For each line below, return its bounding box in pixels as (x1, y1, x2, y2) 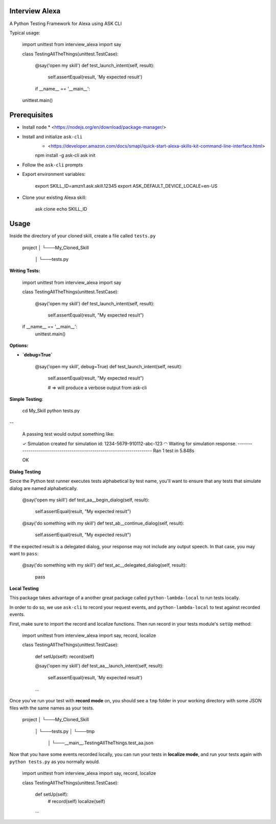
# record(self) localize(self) (48, 798, 105, 805)
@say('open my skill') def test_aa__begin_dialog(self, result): (22, 497, 150, 503)
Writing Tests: (9, 268, 40, 274)
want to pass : (9, 550, 39, 556)
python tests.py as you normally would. (9, 759, 100, 765)
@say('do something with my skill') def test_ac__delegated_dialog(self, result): (22, 562, 187, 568)
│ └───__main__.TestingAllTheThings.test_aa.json (48, 740, 154, 746)
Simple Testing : (9, 396, 43, 403)
